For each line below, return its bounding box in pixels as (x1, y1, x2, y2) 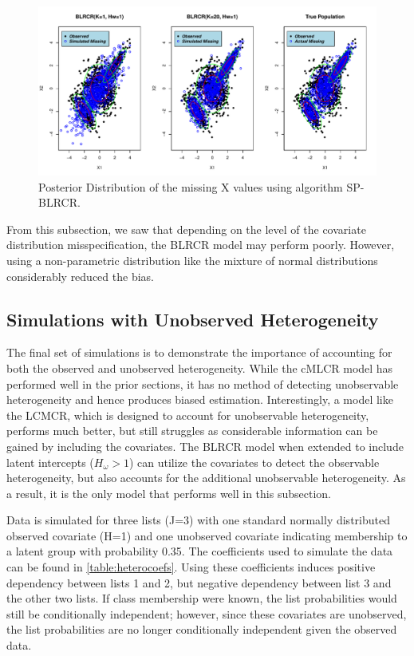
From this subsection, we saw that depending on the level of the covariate (6, 220, 366, 237)
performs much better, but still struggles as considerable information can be (6, 422, 378, 439)
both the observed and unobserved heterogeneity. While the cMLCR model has (6, 359, 393, 376)
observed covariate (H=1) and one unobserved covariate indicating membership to (6, 527, 408, 543)
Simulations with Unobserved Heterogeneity (6, 306, 379, 331)
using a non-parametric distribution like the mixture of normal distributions (6, 251, 378, 268)
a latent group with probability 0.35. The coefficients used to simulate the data (6, 543, 393, 559)
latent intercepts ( (6, 453, 94, 470)
